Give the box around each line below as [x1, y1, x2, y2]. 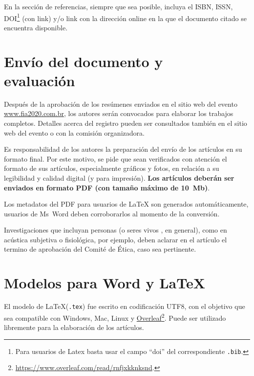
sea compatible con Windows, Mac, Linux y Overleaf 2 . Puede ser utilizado [4, 311, 226, 323]
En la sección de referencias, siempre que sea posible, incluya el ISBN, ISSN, [4, 1, 233, 11]
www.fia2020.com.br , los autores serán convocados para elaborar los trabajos [4, 108, 233, 118]
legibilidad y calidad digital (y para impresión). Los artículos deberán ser [4, 172, 234, 183]
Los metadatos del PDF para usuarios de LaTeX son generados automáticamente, [4, 199, 249, 209]
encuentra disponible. [4, 22, 68, 32]
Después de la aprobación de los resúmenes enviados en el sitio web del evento [4, 98, 237, 109]
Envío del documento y [4, 51, 163, 71]
